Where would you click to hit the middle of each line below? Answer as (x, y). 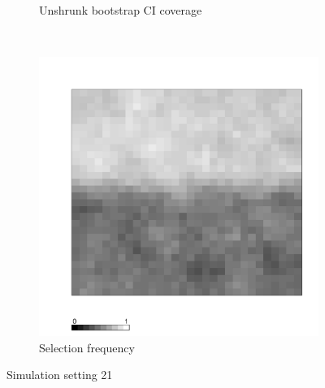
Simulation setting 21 (60, 375)
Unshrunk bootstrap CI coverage (121, 10)
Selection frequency (87, 347)
